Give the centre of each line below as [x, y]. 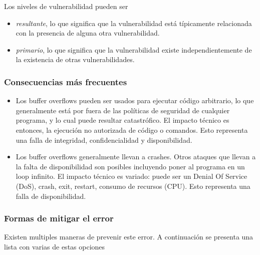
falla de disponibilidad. [51, 196]
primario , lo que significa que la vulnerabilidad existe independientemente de [134, 49]
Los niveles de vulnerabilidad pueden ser [66, 6]
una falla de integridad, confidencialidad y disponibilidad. [104, 140]
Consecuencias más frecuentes [66, 81]
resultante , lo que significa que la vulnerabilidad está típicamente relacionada [134, 23]
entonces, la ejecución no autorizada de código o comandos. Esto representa [132, 130]
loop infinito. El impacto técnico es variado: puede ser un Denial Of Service [132, 176]
